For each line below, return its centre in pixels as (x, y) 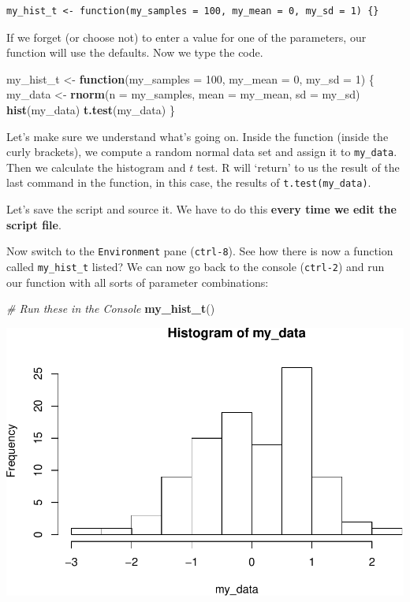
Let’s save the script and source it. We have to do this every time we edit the (201, 209)
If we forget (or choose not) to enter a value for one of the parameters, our (186, 37)
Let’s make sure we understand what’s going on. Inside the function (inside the (198, 136)
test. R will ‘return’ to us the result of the (298, 167)
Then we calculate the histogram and (96, 167)
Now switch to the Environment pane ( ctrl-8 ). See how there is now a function (200, 251)
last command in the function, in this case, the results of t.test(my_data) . (189, 182)
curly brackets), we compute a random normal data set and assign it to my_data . (202, 152)
